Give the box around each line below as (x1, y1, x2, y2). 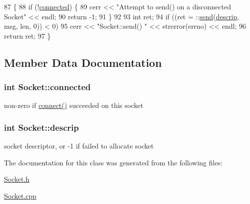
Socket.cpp (4, 190, 37, 201)
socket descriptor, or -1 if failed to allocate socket (4, 141, 154, 151)
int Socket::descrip (4, 121, 79, 133)
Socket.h (4, 174, 30, 184)
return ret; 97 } (4, 30, 51, 41)
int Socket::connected (4, 81, 91, 93)
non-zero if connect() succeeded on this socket (4, 100, 143, 110)
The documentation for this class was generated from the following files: (4, 157, 223, 167)
